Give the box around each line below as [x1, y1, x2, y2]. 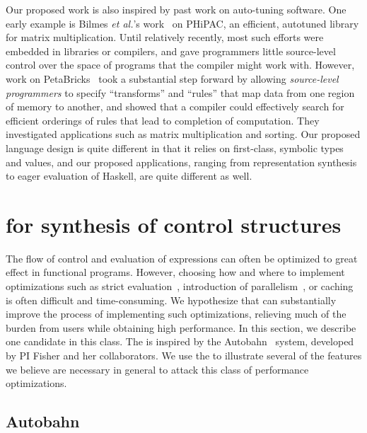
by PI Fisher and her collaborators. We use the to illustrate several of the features [6, 348, 362, 362]
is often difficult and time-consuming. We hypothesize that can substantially [6, 292, 337, 307]
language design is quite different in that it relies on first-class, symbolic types [6, 140, 344, 155]
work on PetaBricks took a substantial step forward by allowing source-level [6, 71, 339, 86]
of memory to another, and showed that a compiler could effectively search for [6, 99, 344, 114]
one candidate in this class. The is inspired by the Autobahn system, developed [6, 334, 354, 349]
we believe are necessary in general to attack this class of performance [6, 362, 309, 376]
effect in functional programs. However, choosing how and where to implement [6, 265, 345, 279]
